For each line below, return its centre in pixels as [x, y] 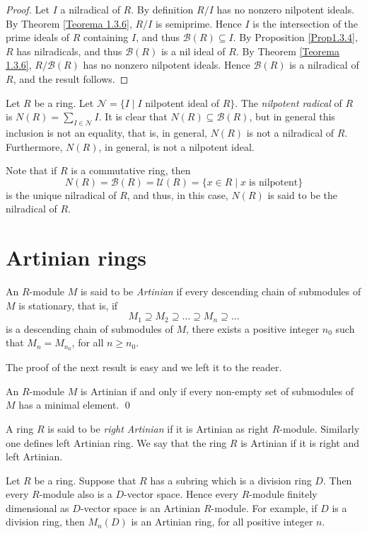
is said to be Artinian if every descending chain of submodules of [221, 291]
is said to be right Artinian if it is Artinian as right [158, 428]
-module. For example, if [264, 507]
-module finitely [283, 494]
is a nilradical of [324, 65]
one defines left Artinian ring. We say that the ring [116, 442]
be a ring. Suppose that [85, 480]
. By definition [162, 9]
